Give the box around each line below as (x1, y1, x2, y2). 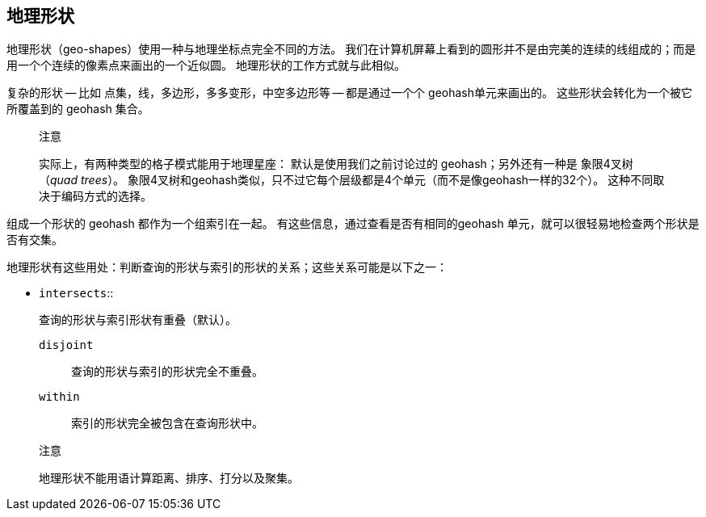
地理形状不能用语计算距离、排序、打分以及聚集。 (39, 471, 299, 485)
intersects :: (39, 286, 114, 301)
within (39, 390, 80, 404)
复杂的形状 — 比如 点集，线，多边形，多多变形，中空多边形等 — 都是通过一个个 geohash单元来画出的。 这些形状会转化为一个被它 (6, 86, 692, 100)
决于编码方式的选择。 (39, 189, 152, 204)
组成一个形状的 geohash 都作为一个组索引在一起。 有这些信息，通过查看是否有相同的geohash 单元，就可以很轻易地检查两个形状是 (6, 216, 700, 231)
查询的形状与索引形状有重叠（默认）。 (39, 313, 237, 327)
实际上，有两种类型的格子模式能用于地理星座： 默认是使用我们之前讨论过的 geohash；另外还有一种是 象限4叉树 (39, 157, 633, 171)
